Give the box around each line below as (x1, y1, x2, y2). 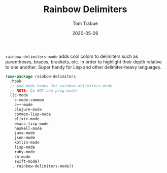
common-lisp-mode (14, 112, 51, 117)
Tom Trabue (73, 20, 98, 26)
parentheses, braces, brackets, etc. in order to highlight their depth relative (5, 58, 162, 64)
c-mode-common (14, 97, 44, 102)
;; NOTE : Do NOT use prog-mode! (10, 88, 79, 93)
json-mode (14, 135, 36, 141)
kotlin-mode (14, 140, 40, 145)
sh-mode (14, 154, 30, 159)
